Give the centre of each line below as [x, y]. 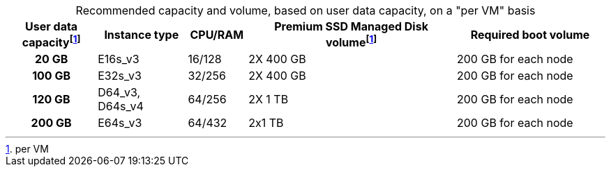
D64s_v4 [121, 106]
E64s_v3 [120, 123]
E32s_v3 [120, 76]
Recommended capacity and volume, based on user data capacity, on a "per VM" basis [305, 10]
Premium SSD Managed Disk [351, 26]
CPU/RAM [217, 34]
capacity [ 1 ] [51, 42]
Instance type [142, 34]
